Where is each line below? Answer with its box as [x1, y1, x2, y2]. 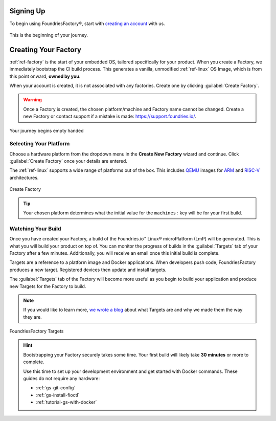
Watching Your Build [9, 225, 61, 232]
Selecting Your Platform [9, 140, 70, 147]
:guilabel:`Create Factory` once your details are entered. [9, 158, 128, 164]
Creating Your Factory [9, 45, 82, 54]
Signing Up [9, 7, 45, 15]
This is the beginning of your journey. [9, 32, 88, 38]
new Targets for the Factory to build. [9, 283, 86, 289]
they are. [23, 314, 42, 320]
